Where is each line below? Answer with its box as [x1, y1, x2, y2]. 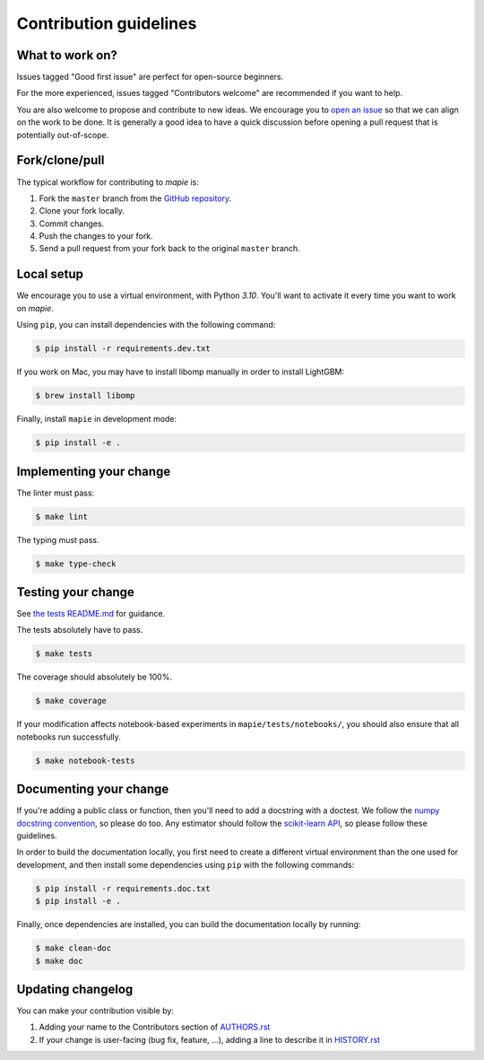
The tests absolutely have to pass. [16, 625, 143, 635]
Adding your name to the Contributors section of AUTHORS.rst [39, 1021, 271, 1032]
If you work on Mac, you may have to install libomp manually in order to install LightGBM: [16, 366, 345, 377]
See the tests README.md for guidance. [16, 609, 166, 619]
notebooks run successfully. [16, 731, 121, 742]
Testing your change [16, 584, 134, 600]
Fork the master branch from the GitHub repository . [39, 193, 232, 204]
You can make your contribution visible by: [16, 1005, 175, 1016]
